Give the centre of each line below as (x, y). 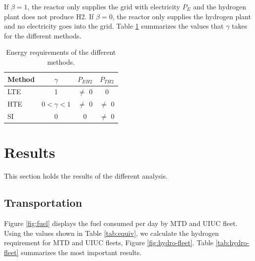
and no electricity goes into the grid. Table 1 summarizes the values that (114, 26)
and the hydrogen (220, 6)
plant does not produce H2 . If (49, 16)
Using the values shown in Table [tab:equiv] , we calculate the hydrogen (111, 233)
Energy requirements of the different (61, 52)
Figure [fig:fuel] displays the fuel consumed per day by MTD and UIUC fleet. (121, 223)
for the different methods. (43, 35)
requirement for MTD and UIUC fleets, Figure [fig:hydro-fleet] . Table (109, 242)
